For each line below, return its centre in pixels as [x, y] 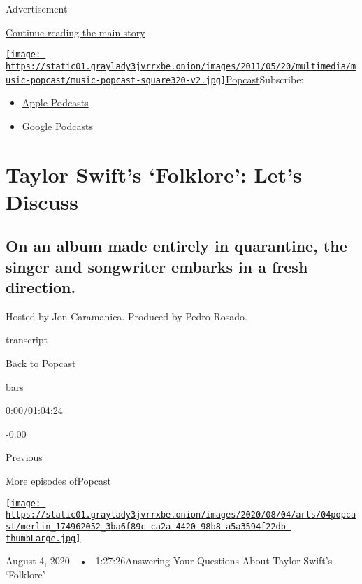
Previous [24, 457]
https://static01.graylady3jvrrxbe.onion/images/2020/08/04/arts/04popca [181, 515]
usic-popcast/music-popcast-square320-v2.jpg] [116, 80]
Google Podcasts [57, 126]
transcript [27, 340]
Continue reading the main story [75, 32]
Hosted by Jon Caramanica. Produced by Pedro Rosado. [127, 316]
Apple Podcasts [55, 102]
